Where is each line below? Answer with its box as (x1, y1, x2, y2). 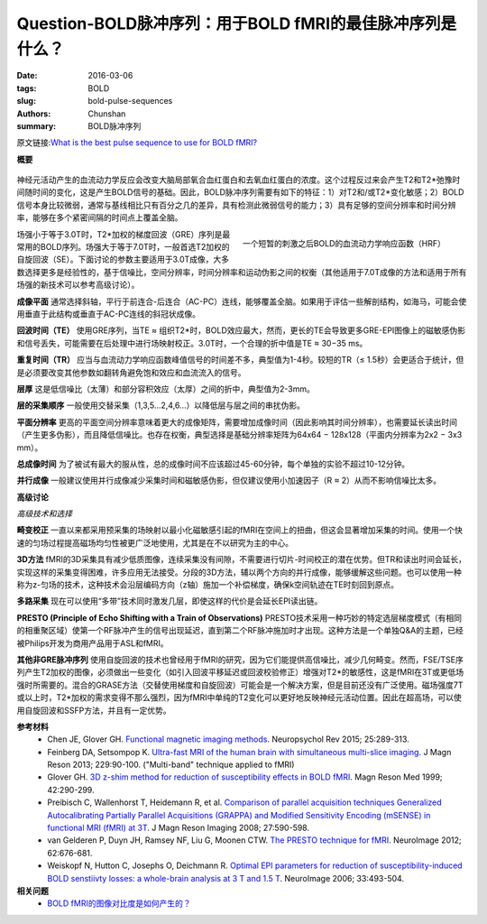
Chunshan (87, 108, 126, 119)
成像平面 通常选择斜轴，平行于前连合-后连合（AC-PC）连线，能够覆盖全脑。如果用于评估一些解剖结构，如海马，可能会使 (16, 296, 467, 307)
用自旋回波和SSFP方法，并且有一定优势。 (16, 705, 171, 716)
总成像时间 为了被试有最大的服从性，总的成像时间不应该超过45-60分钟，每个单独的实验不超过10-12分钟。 (16, 458, 410, 469)
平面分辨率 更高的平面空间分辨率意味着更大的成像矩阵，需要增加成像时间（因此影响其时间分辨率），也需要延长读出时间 (16, 416, 457, 428)
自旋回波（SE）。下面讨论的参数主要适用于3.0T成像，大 (16, 254, 222, 265)
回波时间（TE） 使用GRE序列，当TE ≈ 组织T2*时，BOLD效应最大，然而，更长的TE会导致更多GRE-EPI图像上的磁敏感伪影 (16, 325, 466, 336)
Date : (16, 70, 38, 81)
